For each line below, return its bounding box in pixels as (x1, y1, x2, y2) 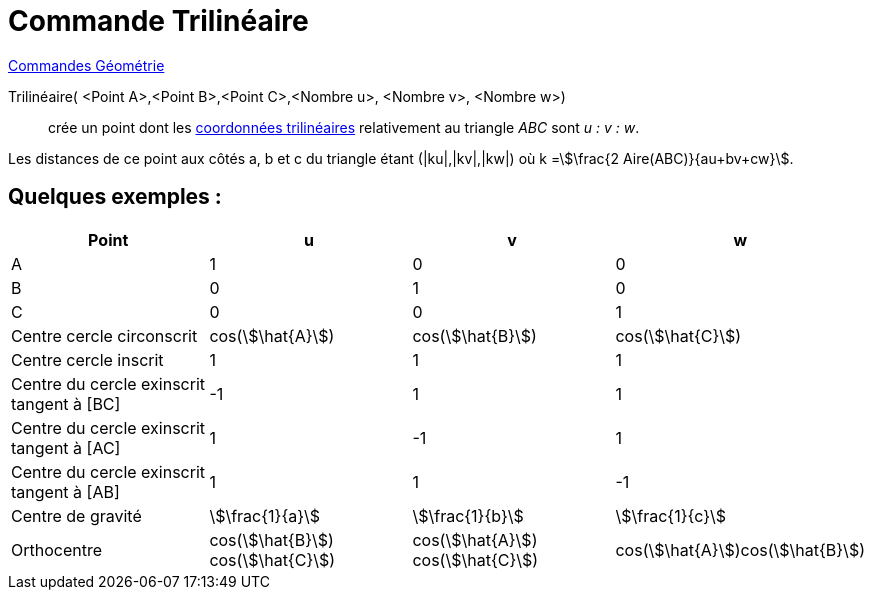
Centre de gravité (11, 505, 142, 526)
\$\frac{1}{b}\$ (412, 505, 524, 526)
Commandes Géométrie (8, 56, 165, 74)
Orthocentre (11, 539, 103, 560)
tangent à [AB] (11, 481, 120, 502)
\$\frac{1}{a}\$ (209, 505, 321, 526)
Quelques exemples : (8, 184, 222, 210)
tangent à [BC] (11, 393, 121, 414)
